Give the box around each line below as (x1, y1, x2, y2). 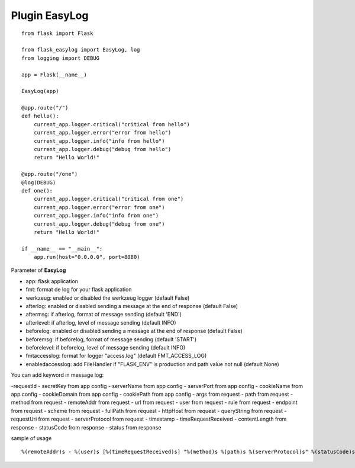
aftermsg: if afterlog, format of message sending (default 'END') (25, 311, 182, 318)
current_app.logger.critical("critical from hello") (33, 121, 191, 127)
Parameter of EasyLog (11, 267, 66, 274)
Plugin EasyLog (11, 9, 89, 22)
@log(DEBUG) (21, 179, 56, 186)
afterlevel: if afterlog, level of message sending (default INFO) (25, 319, 177, 326)
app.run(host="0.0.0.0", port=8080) (33, 254, 140, 261)
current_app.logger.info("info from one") (33, 212, 159, 219)
